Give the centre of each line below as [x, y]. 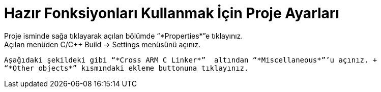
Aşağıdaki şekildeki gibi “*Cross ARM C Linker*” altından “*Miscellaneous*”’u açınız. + [191, 60]
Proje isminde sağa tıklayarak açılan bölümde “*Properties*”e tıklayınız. [124, 36]
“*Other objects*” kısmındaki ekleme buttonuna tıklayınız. [126, 68]
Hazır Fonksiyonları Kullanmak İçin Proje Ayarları [172, 13]
